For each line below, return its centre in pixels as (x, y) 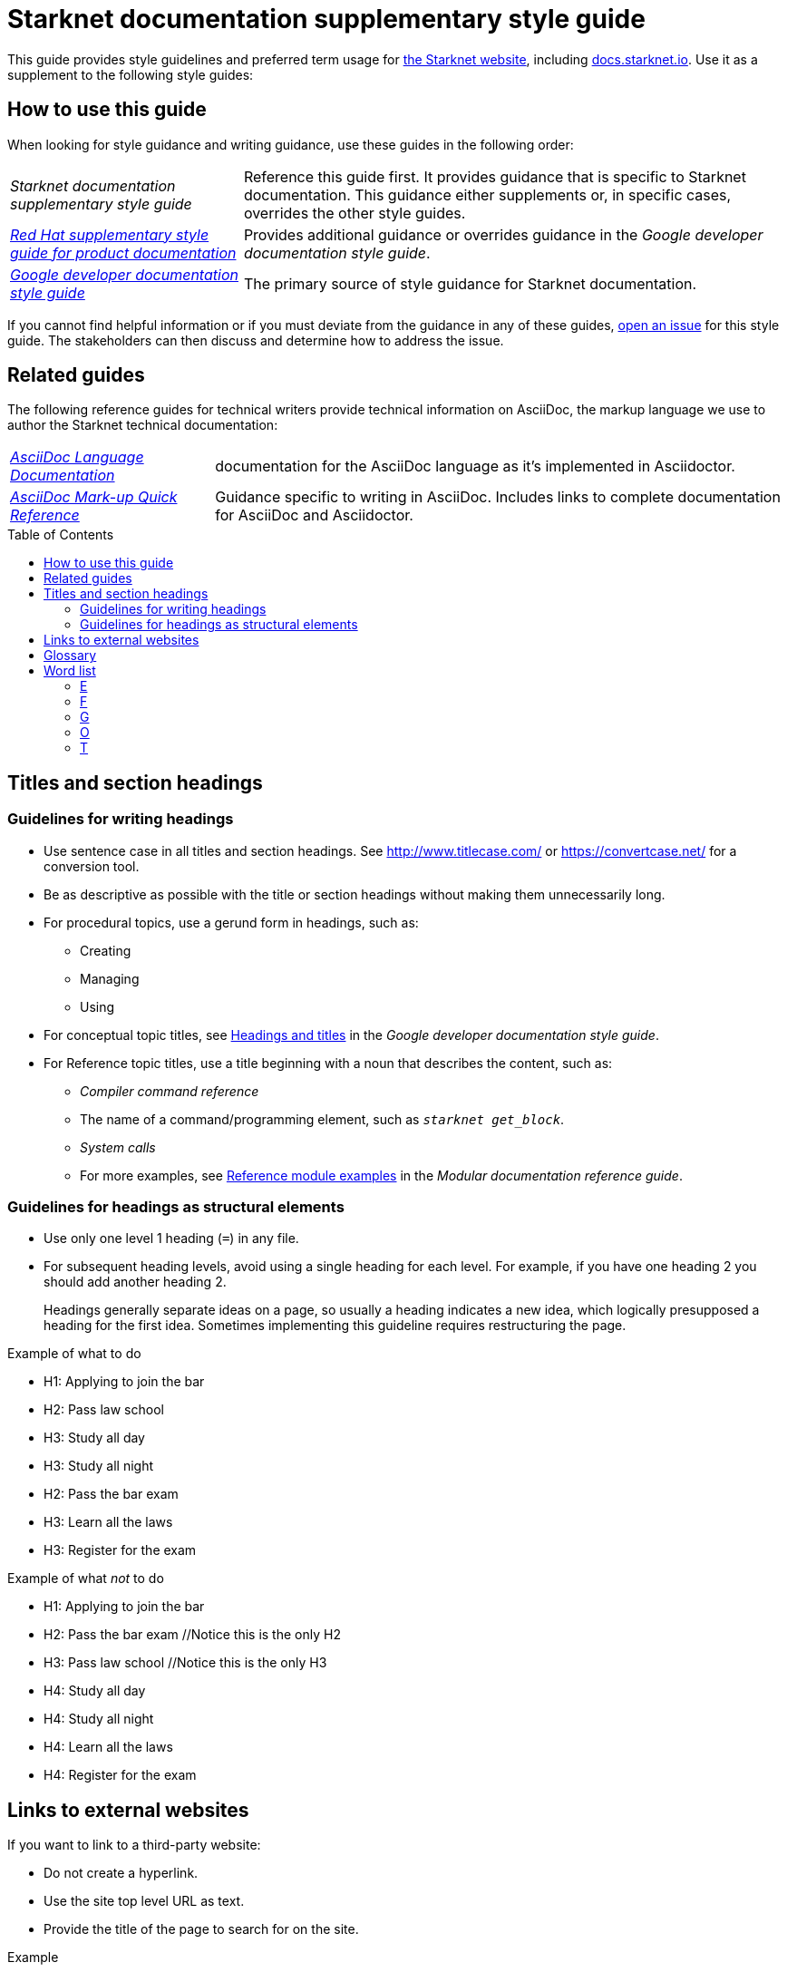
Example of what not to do (86, 1579)
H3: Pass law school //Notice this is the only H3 (185, 1663)
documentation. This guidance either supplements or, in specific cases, (487, 194)
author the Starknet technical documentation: (143, 425)
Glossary (70, 656)
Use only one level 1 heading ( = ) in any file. (171, 1239)
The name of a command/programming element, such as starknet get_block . (322, 1119)
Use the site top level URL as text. (144, 1901)
